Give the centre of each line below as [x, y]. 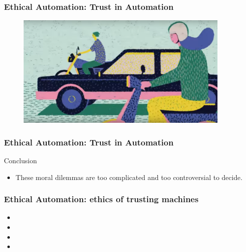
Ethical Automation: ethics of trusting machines [101, 199]
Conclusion [20, 160]
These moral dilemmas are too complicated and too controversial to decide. [129, 177]
